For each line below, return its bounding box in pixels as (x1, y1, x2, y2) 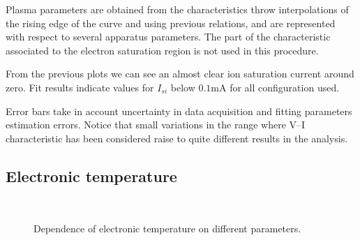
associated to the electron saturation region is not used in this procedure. (6, 43, 319, 57)
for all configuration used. (230, 80, 340, 94)
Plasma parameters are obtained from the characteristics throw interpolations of (6, 2, 349, 16)
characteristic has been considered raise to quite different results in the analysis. (6, 130, 348, 145)
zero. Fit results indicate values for (6, 80, 154, 94)
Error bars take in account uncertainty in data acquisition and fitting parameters (6, 103, 352, 118)
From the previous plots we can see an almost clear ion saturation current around (6, 66, 354, 81)
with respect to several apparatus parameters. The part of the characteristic (6, 29, 331, 44)
